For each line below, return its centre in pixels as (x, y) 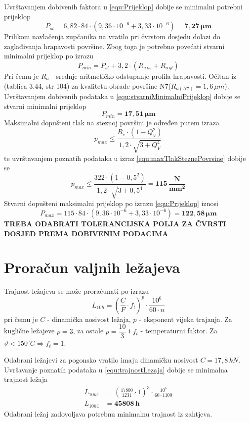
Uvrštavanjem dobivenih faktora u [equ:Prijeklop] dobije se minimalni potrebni (123, 6)
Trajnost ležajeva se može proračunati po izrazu (77, 291)
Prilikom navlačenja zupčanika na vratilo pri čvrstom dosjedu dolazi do (112, 36)
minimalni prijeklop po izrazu (49, 56)
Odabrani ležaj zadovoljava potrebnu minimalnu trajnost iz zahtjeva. (108, 413)
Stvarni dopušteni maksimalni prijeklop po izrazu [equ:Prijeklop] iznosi (111, 203)
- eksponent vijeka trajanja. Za (186, 319)
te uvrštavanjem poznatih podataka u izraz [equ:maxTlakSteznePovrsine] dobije (125, 158)
